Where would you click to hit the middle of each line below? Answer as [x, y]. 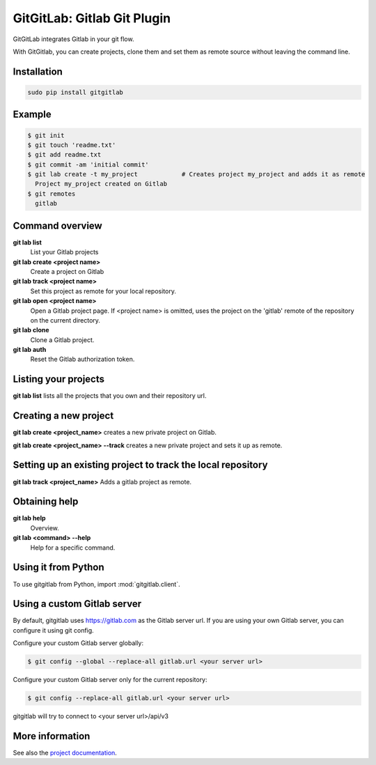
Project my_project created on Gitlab [101, 184]
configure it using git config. [53, 630]
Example [32, 115]
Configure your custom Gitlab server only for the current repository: [110, 680]
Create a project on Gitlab [67, 271]
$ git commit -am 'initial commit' [88, 164]
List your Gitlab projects [64, 252]
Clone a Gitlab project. [62, 340]
